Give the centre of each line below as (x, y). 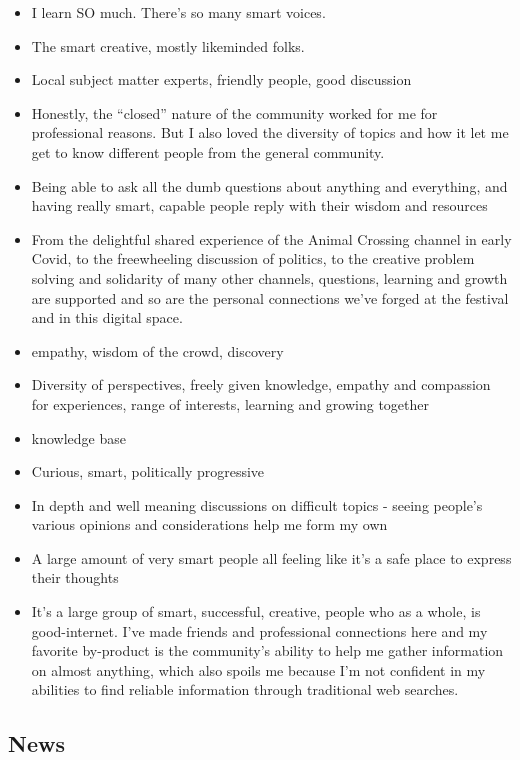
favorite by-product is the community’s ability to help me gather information (267, 650)
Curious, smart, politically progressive (148, 471)
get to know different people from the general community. (208, 151)
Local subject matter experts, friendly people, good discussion (221, 79)
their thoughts (75, 577)
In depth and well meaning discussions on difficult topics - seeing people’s (257, 504)
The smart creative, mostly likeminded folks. (168, 45)
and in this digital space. (107, 317)
